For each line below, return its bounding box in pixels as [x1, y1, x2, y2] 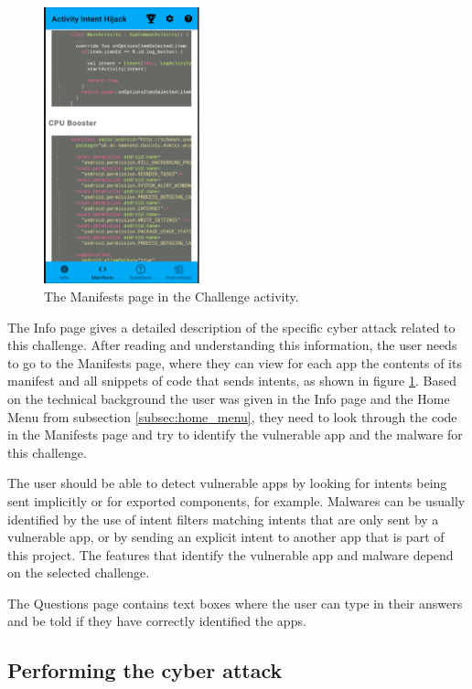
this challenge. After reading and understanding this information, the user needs [7, 335, 457, 355]
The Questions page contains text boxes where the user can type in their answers [7, 593, 463, 612]
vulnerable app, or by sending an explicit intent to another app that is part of [7, 527, 445, 546]
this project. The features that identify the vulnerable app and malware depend [7, 545, 454, 564]
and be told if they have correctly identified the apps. [7, 611, 306, 631]
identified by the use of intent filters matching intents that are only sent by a [7, 509, 439, 528]
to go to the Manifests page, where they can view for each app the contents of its [7, 353, 462, 372]
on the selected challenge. [7, 563, 150, 582]
